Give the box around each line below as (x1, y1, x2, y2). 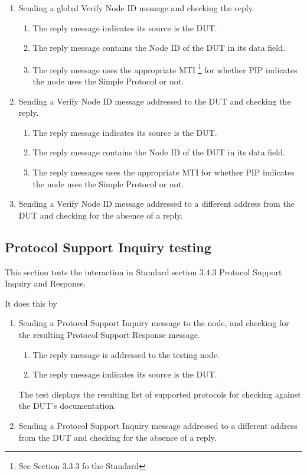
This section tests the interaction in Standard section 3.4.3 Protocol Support (5, 265, 282, 278)
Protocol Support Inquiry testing (5, 237, 211, 256)
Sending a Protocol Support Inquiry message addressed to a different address (18, 419, 298, 431)
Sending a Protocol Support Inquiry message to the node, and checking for (18, 317, 289, 329)
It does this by (5, 297, 57, 309)
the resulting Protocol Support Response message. (18, 328, 200, 340)
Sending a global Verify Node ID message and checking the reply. (18, 2, 254, 14)
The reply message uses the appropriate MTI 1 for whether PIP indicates (32, 61, 298, 76)
